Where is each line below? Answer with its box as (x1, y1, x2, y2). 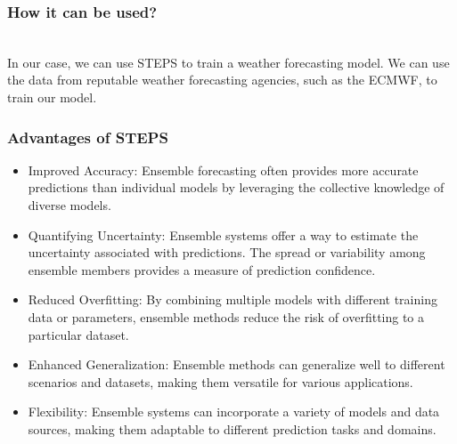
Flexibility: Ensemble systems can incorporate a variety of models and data (28, 402, 440, 421)
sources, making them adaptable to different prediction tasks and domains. (28, 419, 437, 438)
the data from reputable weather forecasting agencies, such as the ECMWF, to (7, 70, 437, 89)
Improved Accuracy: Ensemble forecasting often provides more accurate (28, 160, 419, 179)
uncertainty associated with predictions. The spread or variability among (28, 243, 426, 262)
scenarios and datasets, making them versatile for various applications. (28, 372, 413, 391)
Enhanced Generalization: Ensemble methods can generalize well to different (28, 355, 445, 374)
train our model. (7, 88, 97, 106)
